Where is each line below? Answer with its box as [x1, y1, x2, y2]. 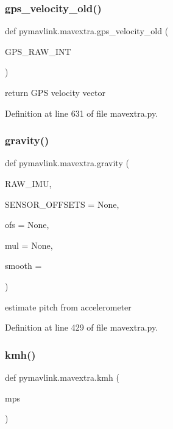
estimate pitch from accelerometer [5, 300, 132, 313]
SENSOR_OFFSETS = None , [5, 197, 119, 210]
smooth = [5, 259, 42, 272]
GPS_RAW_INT [5, 45, 71, 57]
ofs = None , [5, 218, 49, 231]
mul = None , [5, 238, 53, 251]
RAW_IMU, [5, 177, 52, 189]
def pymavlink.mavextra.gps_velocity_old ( [5, 24, 169, 37]
